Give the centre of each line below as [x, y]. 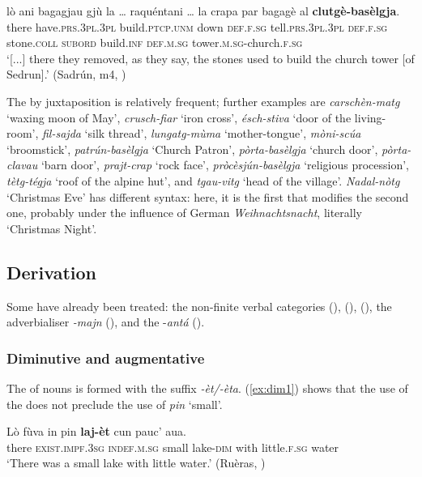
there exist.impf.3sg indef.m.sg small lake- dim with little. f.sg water [173, 447]
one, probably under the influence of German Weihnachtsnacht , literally [184, 213]
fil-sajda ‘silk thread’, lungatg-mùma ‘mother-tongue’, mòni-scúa [202, 133]
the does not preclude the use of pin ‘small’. [115, 404]
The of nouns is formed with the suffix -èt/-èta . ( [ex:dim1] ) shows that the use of [207, 388]
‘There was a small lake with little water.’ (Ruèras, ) [136, 463]
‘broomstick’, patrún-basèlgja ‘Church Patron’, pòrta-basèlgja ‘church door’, [192, 149]
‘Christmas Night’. [52, 228]
